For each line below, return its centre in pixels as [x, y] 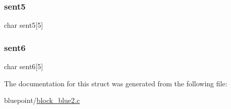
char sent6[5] [24, 66]
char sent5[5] [24, 25]
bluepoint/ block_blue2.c [42, 100]
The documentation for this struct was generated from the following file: [116, 83]
